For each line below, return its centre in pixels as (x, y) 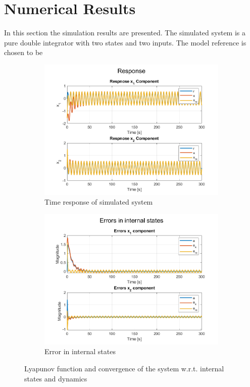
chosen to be (23, 52)
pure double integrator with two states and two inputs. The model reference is (125, 42)
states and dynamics (56, 378)
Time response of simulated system (99, 202)
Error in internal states (80, 351)
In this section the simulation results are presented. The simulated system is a (125, 33)
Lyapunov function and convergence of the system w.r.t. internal (124, 369)
